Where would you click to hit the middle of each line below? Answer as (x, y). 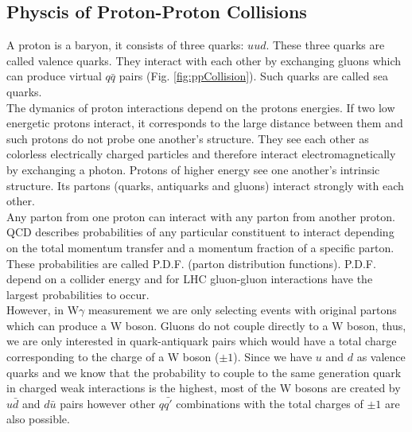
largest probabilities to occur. (78, 294)
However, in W (43, 310)
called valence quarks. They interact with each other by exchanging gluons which (204, 60)
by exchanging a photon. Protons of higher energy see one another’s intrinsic (193, 169)
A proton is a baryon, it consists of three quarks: (125, 45)
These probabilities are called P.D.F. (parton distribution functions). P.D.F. (191, 263)
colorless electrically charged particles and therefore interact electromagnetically (201, 154)
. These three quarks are (325, 45)
